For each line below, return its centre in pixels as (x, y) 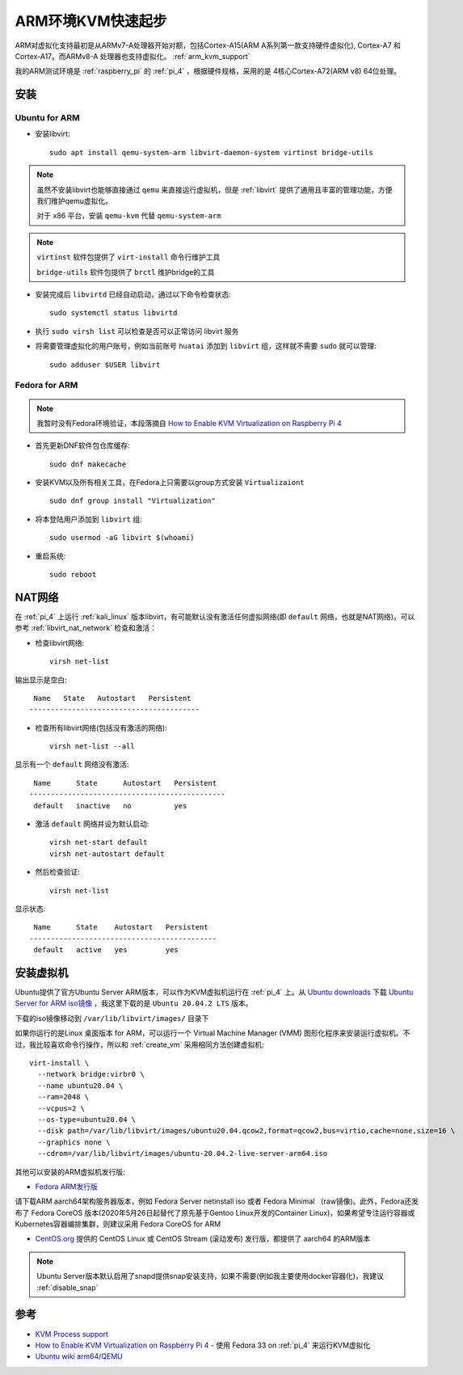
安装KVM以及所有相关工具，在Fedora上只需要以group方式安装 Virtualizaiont (170, 483)
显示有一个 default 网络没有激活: (72, 765)
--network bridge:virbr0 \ (91, 1074)
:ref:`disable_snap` (67, 1287)
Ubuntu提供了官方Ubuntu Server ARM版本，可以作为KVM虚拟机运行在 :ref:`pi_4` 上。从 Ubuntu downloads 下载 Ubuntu (214, 992)
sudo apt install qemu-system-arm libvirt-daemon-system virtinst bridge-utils (211, 152)
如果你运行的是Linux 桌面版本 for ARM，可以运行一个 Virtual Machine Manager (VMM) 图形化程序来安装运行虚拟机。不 (213, 1033)
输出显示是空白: (41, 680)
